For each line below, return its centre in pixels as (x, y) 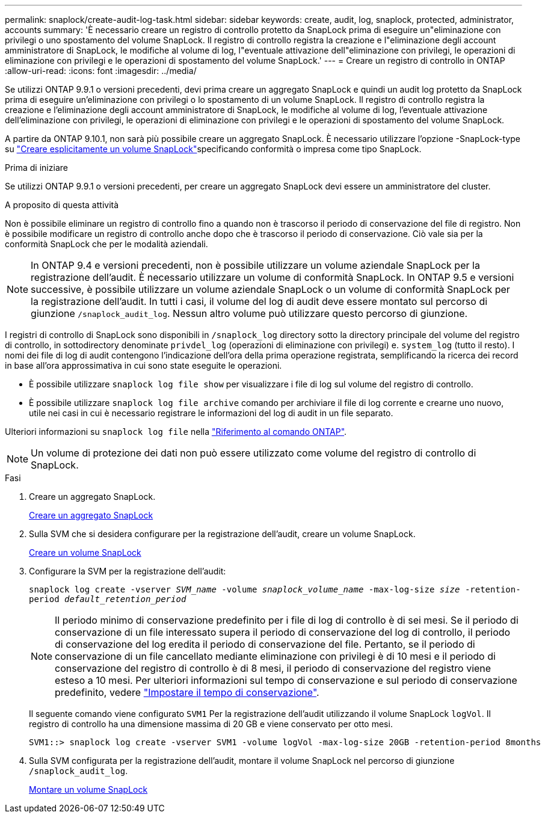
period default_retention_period (108, 599)
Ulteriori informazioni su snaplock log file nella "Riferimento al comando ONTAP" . (176, 432)
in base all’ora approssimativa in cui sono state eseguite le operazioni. (143, 365)
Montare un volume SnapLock (88, 789)
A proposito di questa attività (62, 205)
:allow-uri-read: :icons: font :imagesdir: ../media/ (101, 71)
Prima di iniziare (36, 168)
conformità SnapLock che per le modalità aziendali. (106, 244)
